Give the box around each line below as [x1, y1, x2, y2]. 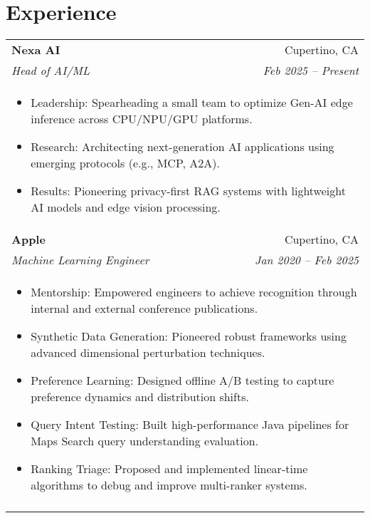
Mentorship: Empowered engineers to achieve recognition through [31, 284, 357, 301]
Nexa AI [11, 41, 60, 58]
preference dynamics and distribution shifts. [31, 388, 249, 405]
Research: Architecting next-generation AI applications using [31, 138, 334, 155]
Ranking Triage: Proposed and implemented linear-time [31, 460, 308, 477]
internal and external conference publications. [31, 300, 258, 317]
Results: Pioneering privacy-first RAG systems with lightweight [31, 182, 346, 200]
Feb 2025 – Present [263, 62, 359, 79]
